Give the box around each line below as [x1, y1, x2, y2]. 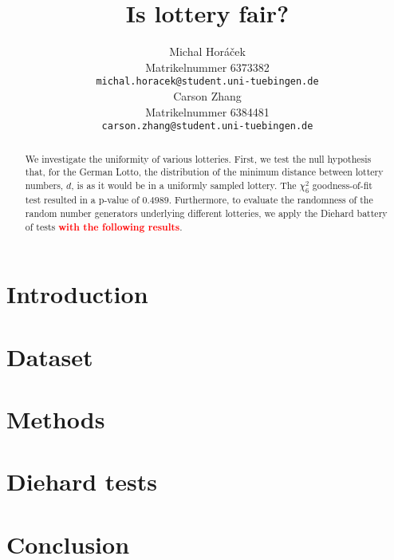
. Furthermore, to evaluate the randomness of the [168, 193, 373, 207]
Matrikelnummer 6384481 [145, 103, 270, 120]
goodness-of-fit [312, 178, 372, 191]
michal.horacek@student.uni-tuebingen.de [96, 76, 319, 88]
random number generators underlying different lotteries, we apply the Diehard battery [25, 206, 388, 219]
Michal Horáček [169, 43, 246, 60]
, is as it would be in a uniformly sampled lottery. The [71, 178, 297, 191]
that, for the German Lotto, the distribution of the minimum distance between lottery [25, 165, 384, 179]
